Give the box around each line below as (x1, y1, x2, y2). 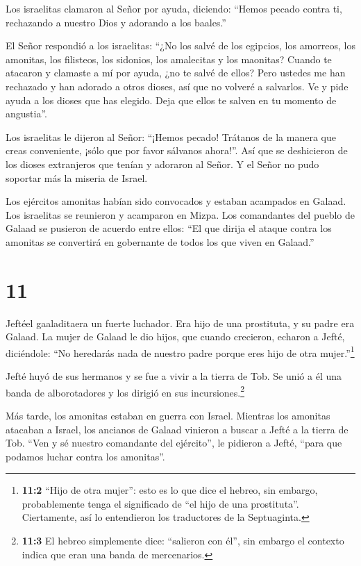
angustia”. (6, 106, 47, 121)
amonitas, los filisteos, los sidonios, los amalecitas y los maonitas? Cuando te (6, 51, 332, 66)
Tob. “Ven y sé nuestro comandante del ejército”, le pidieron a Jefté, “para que (6, 435, 342, 450)
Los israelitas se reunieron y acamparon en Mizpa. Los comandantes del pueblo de (6, 207, 355, 222)
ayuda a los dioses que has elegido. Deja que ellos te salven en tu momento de (6, 92, 337, 107)
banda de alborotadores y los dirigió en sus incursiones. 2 (6, 383, 245, 399)
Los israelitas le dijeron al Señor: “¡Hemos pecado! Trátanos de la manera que (6, 129, 336, 144)
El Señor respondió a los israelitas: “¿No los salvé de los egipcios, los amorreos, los (6, 38, 356, 53)
